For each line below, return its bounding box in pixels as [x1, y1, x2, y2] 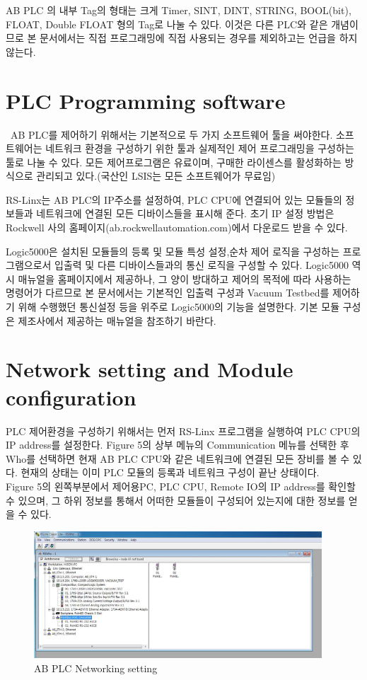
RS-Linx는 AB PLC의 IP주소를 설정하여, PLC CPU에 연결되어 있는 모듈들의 [6, 192, 342, 207]
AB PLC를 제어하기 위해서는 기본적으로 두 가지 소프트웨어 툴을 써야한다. [10, 127, 333, 142]
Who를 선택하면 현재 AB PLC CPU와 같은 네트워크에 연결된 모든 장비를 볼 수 [6, 451, 350, 466]
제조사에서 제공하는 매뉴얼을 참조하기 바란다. [18, 313, 216, 328]
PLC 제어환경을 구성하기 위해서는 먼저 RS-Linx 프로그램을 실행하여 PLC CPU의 [6, 423, 361, 438]
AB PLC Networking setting [34, 660, 158, 675]
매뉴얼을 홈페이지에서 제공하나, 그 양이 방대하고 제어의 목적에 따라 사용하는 [18, 271, 351, 286]
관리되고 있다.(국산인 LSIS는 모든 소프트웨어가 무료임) [36, 168, 276, 183]
